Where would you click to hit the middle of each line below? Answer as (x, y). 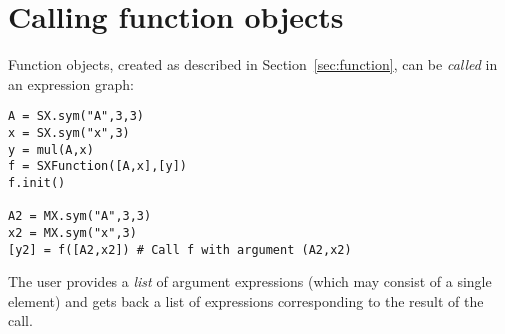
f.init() (37, 182)
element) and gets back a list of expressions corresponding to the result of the (246, 300)
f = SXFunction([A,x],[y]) (97, 166)
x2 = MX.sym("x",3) (72, 232)
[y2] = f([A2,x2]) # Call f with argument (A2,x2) (180, 249)
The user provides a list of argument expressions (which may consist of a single (250, 281)
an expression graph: (71, 83)
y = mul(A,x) (51, 149)
